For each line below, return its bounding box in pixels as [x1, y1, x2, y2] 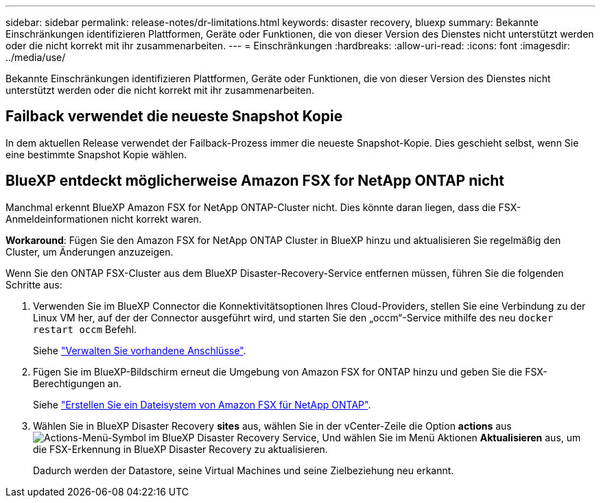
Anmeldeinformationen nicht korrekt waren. [5, 212, 202, 225]
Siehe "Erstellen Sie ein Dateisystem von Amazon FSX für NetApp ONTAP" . [33, 398, 371, 410]
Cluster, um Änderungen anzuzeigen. [5, 245, 174, 258]
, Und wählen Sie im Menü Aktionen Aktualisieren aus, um [316, 431, 581, 443]
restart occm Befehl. [33, 323, 137, 335]
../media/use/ [5, 51, 66, 63]
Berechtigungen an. [33, 377, 122, 389]
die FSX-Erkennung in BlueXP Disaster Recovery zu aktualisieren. [33, 443, 328, 455]
